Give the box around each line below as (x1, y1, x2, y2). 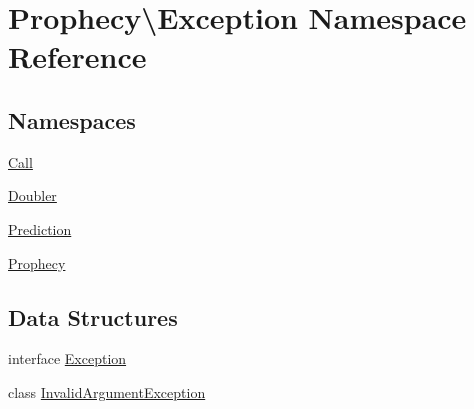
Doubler (8, 185, 57, 206)
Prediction (8, 218, 72, 239)
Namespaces (8, 104, 136, 135)
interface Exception (8, 348, 127, 369)
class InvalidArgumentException (8, 381, 206, 402)
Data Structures (8, 301, 178, 332)
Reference (8, 36, 147, 77)
